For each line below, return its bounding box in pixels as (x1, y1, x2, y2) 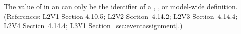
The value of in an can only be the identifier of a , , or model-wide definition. (4, 1, 238, 11)
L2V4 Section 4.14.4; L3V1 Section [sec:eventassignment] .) (4, 20, 183, 31)
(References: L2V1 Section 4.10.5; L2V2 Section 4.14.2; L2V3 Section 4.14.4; (4, 11, 238, 21)
